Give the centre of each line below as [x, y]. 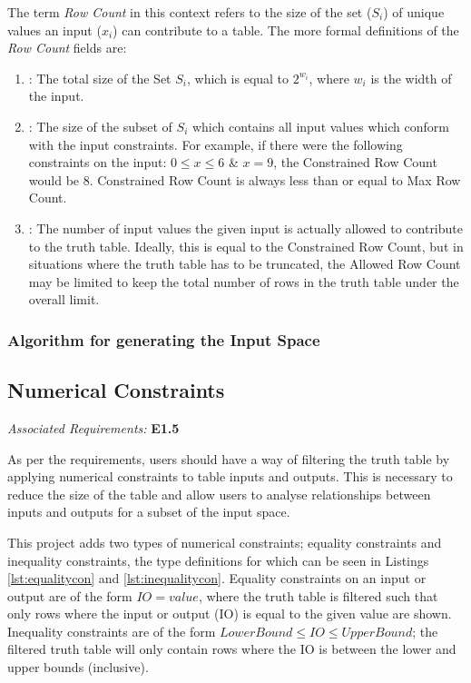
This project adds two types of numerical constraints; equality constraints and [225, 542]
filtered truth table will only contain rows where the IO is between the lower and [232, 649]
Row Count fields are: [67, 48]
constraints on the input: [98, 162]
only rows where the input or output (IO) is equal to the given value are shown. [230, 614]
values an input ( [54, 30]
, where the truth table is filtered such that [318, 595]
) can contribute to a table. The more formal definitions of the [286, 30]
